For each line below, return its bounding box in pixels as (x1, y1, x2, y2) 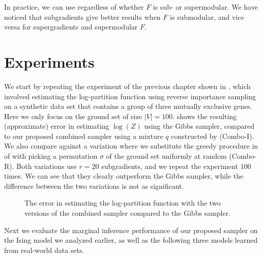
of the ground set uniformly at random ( (106, 151, 232, 161)
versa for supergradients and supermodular (4, 21, 138, 32)
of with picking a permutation (4, 151, 98, 161)
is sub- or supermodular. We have (153, 2, 258, 12)
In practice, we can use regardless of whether (4, 2, 144, 12)
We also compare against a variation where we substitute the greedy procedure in (4, 140, 258, 151)
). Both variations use (9, 160, 77, 171)
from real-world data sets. (4, 244, 84, 255)
